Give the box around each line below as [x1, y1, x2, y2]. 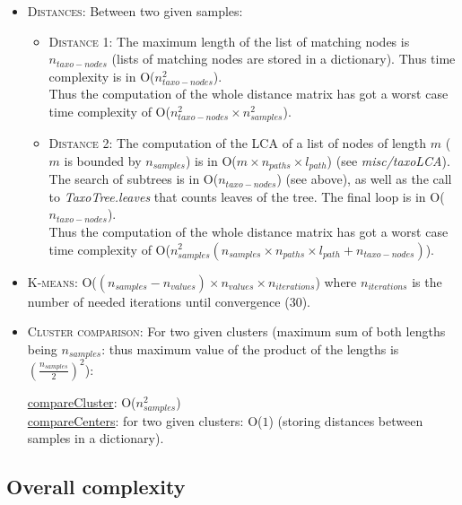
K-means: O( [27, 272, 97, 291]
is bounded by [64, 151, 142, 170]
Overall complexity [6, 473, 186, 501]
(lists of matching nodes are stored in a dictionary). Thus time [111, 49, 456, 68]
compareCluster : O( [27, 392, 136, 411]
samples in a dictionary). [27, 429, 164, 448]
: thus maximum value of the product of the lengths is [101, 339, 399, 358]
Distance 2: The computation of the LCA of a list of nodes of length [48, 134, 427, 152]
